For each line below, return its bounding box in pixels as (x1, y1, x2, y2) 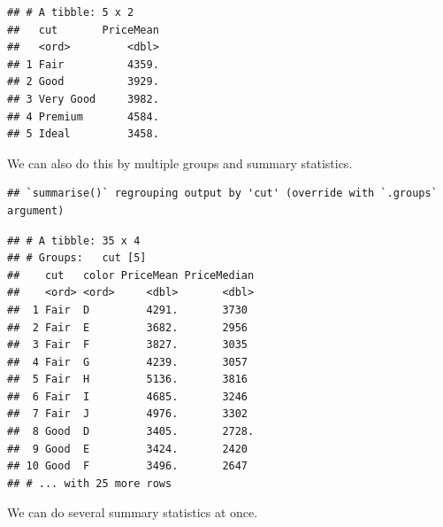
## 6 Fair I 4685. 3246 (7, 390, 248, 403)
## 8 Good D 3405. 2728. (7, 425, 255, 438)
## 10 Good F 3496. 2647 (7, 460, 248, 473)
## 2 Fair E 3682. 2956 (7, 321, 248, 334)
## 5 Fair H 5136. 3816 (7, 373, 248, 386)
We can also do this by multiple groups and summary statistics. (7, 153, 353, 172)
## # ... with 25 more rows (7, 477, 172, 490)
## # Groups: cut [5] (7, 252, 147, 265)
